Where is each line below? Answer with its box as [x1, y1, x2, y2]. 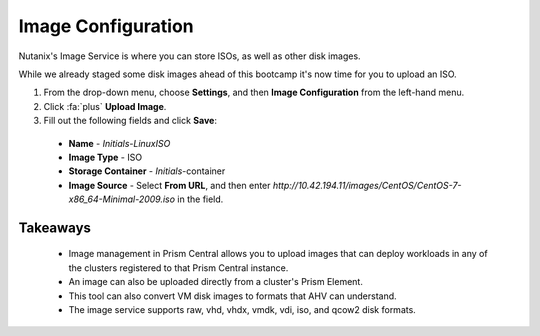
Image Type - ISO [68, 151, 143, 163]
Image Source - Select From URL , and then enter [68, 179, 271, 191]
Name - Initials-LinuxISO [68, 137, 171, 149]
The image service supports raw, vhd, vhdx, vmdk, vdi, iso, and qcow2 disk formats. [68, 304, 417, 316]
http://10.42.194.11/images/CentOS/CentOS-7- [272, 179, 462, 191]
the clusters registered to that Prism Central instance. [68, 261, 289, 274]
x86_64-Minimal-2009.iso [68, 193, 175, 205]
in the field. [176, 193, 224, 205]
